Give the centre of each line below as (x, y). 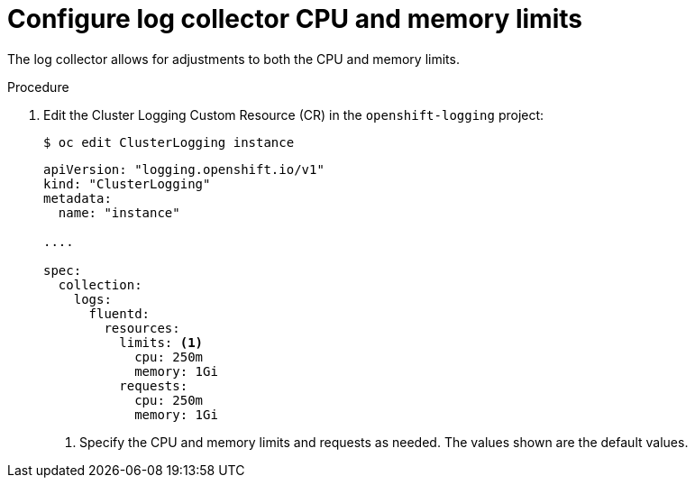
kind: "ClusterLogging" (127, 183)
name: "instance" (119, 212)
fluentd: (119, 313)
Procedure (38, 87)
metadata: (78, 198)
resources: (142, 328)
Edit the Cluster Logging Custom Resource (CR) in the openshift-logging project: (294, 114)
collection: (100, 284)
